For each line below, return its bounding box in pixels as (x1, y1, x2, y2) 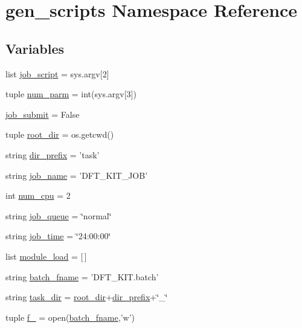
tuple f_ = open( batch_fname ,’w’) (5, 310, 135, 323)
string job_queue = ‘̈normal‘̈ (5, 209, 112, 222)
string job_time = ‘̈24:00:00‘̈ (5, 230, 111, 242)
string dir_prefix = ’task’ (5, 148, 100, 161)
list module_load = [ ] (5, 249, 87, 262)
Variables (5, 39, 65, 57)
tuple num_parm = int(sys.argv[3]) (5, 88, 137, 100)
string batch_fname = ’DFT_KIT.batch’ (5, 270, 159, 283)
